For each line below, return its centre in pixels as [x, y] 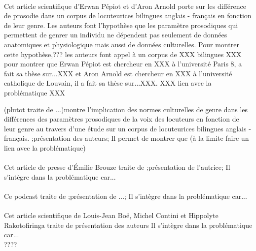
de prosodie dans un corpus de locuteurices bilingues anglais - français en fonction [128, 16]
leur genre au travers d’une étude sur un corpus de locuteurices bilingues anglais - [128, 128]
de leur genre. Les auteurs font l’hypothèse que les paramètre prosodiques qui [121, 25]
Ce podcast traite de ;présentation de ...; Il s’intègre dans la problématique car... [126, 196]
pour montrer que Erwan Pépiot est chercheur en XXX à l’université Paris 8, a [123, 64]
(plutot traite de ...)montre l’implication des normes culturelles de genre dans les [126, 109]
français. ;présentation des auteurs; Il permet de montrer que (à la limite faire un [127, 138]
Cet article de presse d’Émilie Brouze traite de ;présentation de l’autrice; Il [117, 167]
